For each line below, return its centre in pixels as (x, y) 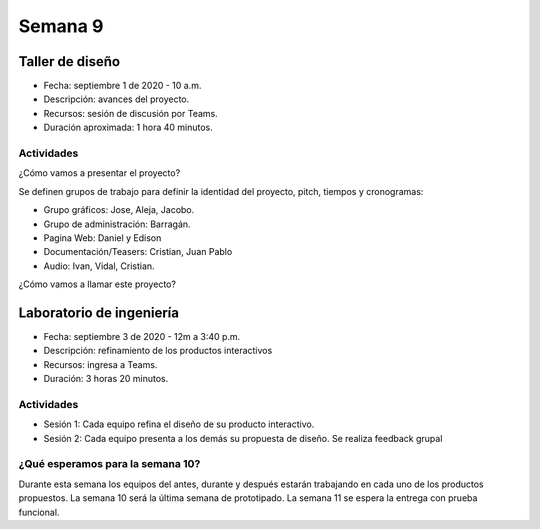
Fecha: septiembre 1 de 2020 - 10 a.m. (122, 86)
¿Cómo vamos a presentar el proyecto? (99, 173)
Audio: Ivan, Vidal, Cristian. (99, 266)
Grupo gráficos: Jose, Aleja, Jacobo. (119, 210)
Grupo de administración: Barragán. (117, 224)
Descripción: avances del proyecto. (116, 99)
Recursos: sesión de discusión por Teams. (131, 113)
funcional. (39, 512)
